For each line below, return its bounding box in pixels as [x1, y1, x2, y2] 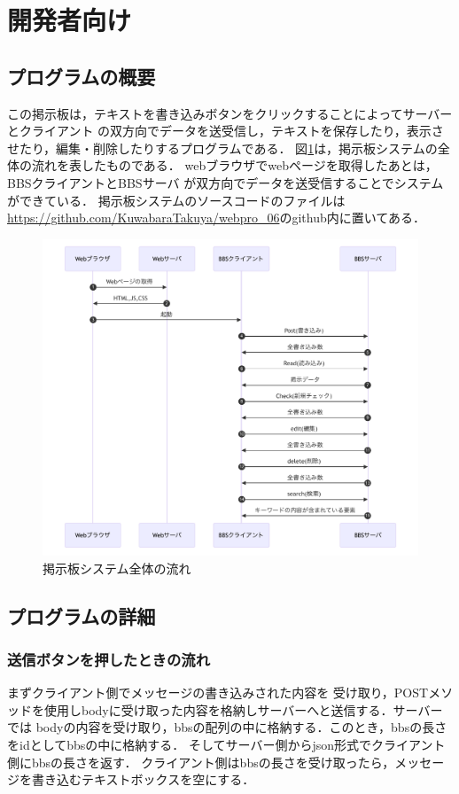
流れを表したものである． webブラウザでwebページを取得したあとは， [31, 156, 438, 175]
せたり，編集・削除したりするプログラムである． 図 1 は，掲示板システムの [7, 138, 438, 157]
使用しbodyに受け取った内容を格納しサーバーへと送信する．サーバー [43, 700, 443, 719]
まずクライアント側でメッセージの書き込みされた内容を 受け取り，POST [7, 683, 429, 702]
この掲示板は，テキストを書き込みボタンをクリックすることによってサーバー [7, 104, 453, 122]
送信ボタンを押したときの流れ [7, 648, 211, 670]
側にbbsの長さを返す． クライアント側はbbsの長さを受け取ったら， [7, 752, 395, 771]
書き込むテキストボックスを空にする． [31, 770, 255, 789]
